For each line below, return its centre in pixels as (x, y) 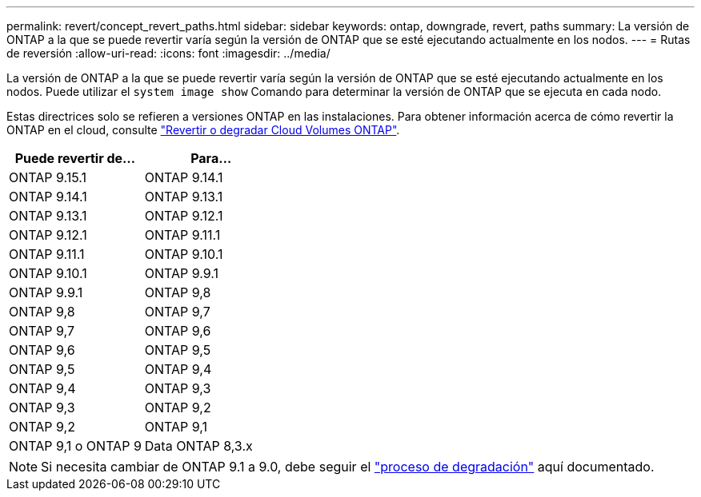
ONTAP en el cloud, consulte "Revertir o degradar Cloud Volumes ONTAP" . (203, 130)
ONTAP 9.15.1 (48, 177)
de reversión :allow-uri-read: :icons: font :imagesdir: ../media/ (168, 53)
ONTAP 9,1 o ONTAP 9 (75, 446)
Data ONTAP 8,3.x (198, 446)
